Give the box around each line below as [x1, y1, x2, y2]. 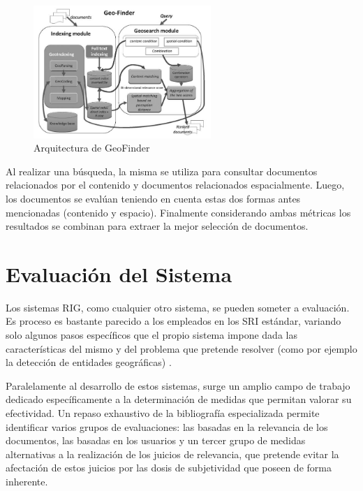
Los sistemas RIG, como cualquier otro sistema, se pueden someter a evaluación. [6, 300, 350, 314]
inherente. [6, 474, 48, 488]
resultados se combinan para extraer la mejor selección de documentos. [6, 219, 309, 233]
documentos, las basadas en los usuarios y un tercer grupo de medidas [6, 433, 306, 448]
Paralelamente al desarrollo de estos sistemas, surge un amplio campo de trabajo [6, 378, 350, 393]
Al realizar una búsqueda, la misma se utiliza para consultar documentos [6, 163, 318, 178]
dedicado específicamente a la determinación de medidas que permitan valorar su [6, 392, 352, 406]
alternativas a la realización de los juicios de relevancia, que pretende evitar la [6, 446, 339, 461]
